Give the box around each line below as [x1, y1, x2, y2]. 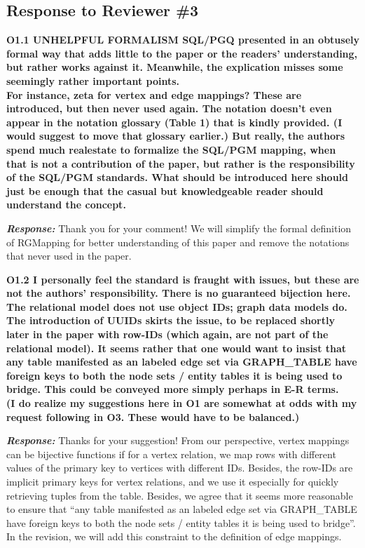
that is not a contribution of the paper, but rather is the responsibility [6, 156, 355, 171]
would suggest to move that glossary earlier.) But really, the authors [6, 128, 345, 143]
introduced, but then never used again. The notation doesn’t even [6, 101, 332, 116]
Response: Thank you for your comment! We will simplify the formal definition [6, 220, 352, 235]
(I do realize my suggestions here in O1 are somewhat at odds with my [6, 396, 357, 410]
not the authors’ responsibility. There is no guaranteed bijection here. [6, 286, 351, 300]
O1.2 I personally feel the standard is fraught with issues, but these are [6, 272, 359, 286]
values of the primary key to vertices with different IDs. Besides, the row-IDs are [6, 460, 353, 475]
